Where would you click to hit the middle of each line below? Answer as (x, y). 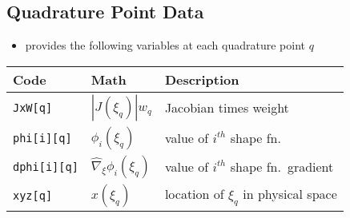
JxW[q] (33, 107)
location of (194, 194)
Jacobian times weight (227, 108)
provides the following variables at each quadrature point (165, 45)
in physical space (290, 194)
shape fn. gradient (282, 167)
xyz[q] (33, 195)
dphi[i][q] (46, 166)
